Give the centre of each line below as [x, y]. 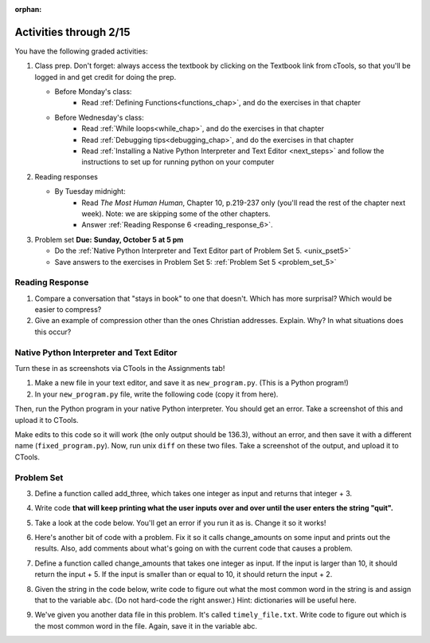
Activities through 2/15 [72, 32]
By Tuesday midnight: [90, 191]
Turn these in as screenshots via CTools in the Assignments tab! [120, 368]
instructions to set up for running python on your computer [178, 162]
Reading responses [66, 176]
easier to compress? [68, 310]
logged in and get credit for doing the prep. [106, 77]
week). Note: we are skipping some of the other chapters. [176, 213]
